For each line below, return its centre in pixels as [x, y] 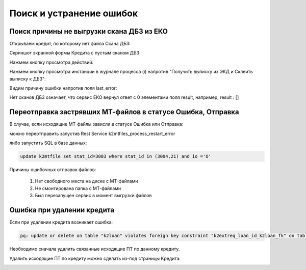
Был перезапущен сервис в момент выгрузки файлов [93, 196]
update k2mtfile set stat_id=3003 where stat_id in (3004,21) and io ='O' [116, 156]
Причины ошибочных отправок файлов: [53, 170]
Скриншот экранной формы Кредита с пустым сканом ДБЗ [74, 53]
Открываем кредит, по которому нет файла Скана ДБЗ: [70, 44]
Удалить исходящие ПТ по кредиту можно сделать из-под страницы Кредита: [95, 258]
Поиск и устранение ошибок [73, 13]
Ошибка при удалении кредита [62, 210]
